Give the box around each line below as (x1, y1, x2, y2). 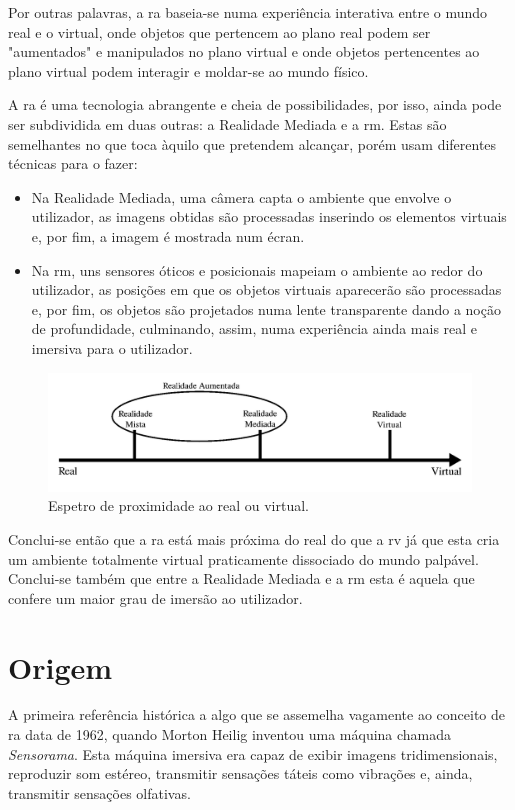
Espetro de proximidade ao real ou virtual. (48, 495, 310, 516)
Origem (8, 646, 113, 687)
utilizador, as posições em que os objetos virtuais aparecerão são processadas (31, 279, 502, 300)
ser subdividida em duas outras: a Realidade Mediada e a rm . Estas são (8, 113, 447, 134)
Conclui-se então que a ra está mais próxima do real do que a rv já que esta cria (8, 528, 500, 549)
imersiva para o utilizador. (31, 337, 193, 358)
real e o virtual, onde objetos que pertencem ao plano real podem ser (8, 21, 431, 42)
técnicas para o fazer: (8, 153, 138, 174)
